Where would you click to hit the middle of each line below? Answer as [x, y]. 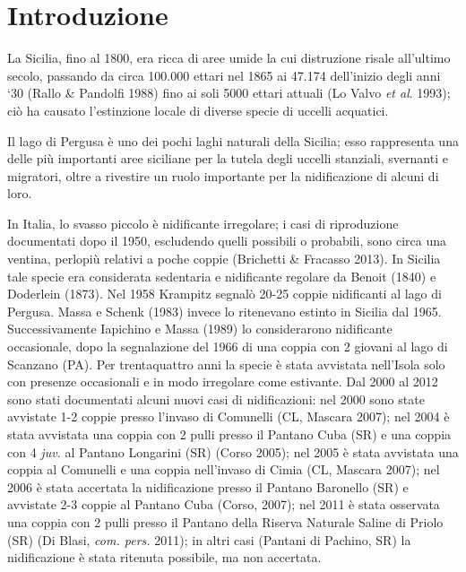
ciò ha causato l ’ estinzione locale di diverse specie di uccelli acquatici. [198, 110]
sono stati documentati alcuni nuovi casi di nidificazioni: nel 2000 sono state [216, 399]
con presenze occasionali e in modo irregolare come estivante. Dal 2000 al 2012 [223, 381]
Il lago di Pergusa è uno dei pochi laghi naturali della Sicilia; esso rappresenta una [233, 140]
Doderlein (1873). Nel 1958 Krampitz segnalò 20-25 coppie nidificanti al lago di [224, 294]
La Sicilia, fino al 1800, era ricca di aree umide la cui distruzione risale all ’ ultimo [229, 58]
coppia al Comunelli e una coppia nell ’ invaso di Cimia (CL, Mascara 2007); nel [224, 469]
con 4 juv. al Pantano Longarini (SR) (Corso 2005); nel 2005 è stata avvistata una [233, 451]
